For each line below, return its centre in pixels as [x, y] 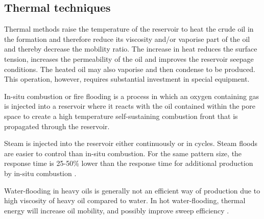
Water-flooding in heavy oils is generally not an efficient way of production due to [132, 190]
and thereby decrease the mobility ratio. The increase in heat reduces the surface [131, 49]
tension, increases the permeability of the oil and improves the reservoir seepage [129, 58]
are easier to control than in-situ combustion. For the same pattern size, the [123, 153]
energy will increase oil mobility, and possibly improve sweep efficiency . [117, 210]
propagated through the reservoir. [57, 126]
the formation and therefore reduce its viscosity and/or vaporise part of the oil [127, 39]
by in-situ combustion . [40, 173]
